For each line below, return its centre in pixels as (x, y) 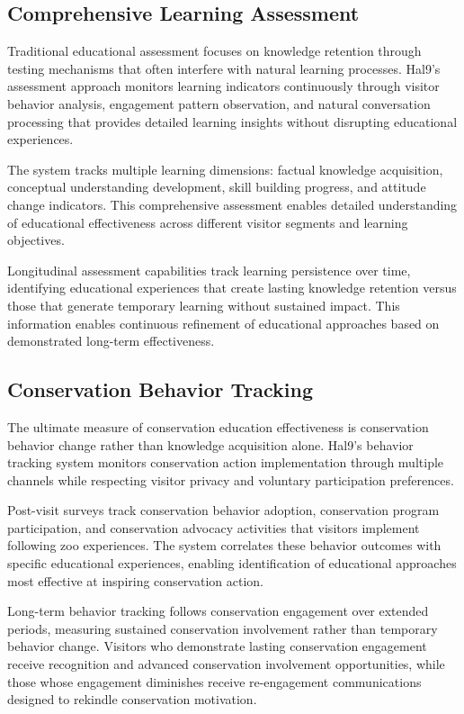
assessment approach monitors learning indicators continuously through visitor (223, 86)
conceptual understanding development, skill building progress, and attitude (217, 187)
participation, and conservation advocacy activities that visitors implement (214, 527)
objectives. (36, 240)
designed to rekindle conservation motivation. (132, 699)
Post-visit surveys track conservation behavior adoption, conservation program (223, 510)
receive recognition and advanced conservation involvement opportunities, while (226, 664)
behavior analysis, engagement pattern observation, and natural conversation (219, 103)
